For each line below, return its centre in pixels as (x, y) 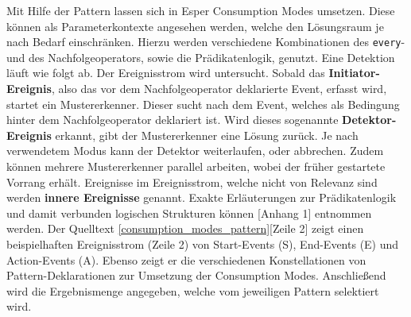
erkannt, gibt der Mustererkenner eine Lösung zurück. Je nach (207, 135)
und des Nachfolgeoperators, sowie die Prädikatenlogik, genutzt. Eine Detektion (201, 57)
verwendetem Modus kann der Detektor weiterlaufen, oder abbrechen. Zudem (195, 151)
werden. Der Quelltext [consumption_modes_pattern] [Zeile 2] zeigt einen (185, 228)
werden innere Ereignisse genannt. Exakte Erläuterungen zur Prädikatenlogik (202, 197)
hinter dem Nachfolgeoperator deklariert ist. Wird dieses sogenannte (173, 120)
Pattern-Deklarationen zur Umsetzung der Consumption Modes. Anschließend (196, 275)
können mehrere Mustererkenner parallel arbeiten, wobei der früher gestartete (196, 166)
